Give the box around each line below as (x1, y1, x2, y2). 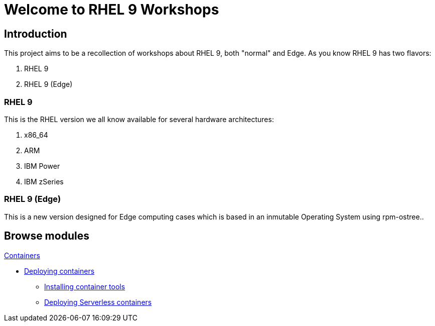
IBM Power (24, 161, 60, 170)
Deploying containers (24, 266, 95, 275)
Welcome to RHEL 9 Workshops (4, 1, 219, 18)
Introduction (4, 27, 67, 40)
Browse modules (4, 230, 89, 243)
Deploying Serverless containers (44, 297, 152, 306)
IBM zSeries (24, 177, 64, 186)
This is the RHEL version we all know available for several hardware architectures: (4, 115, 274, 124)
